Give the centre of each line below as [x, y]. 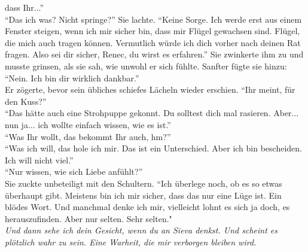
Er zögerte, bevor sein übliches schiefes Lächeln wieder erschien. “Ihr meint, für [150, 89]
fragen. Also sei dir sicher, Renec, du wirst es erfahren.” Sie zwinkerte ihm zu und [154, 54]
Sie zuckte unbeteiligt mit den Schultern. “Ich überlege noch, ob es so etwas [144, 183]
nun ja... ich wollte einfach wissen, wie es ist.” [88, 124]
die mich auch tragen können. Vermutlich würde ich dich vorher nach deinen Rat [153, 42]
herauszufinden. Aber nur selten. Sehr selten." [89, 218]
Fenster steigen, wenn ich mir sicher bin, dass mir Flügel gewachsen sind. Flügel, [153, 31]
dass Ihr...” [25, 7]
